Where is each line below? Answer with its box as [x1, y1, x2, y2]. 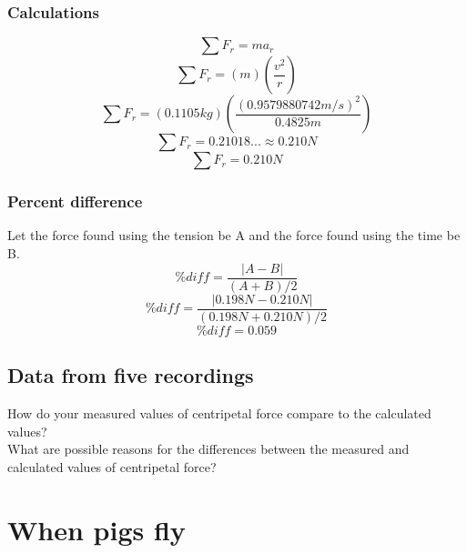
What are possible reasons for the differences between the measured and [7, 439, 410, 458]
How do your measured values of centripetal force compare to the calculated [7, 403, 431, 422]
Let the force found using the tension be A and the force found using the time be [7, 226, 461, 245]
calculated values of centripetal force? [7, 457, 217, 476]
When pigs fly [7, 510, 186, 548]
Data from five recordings [7, 361, 254, 389]
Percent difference [7, 190, 143, 213]
